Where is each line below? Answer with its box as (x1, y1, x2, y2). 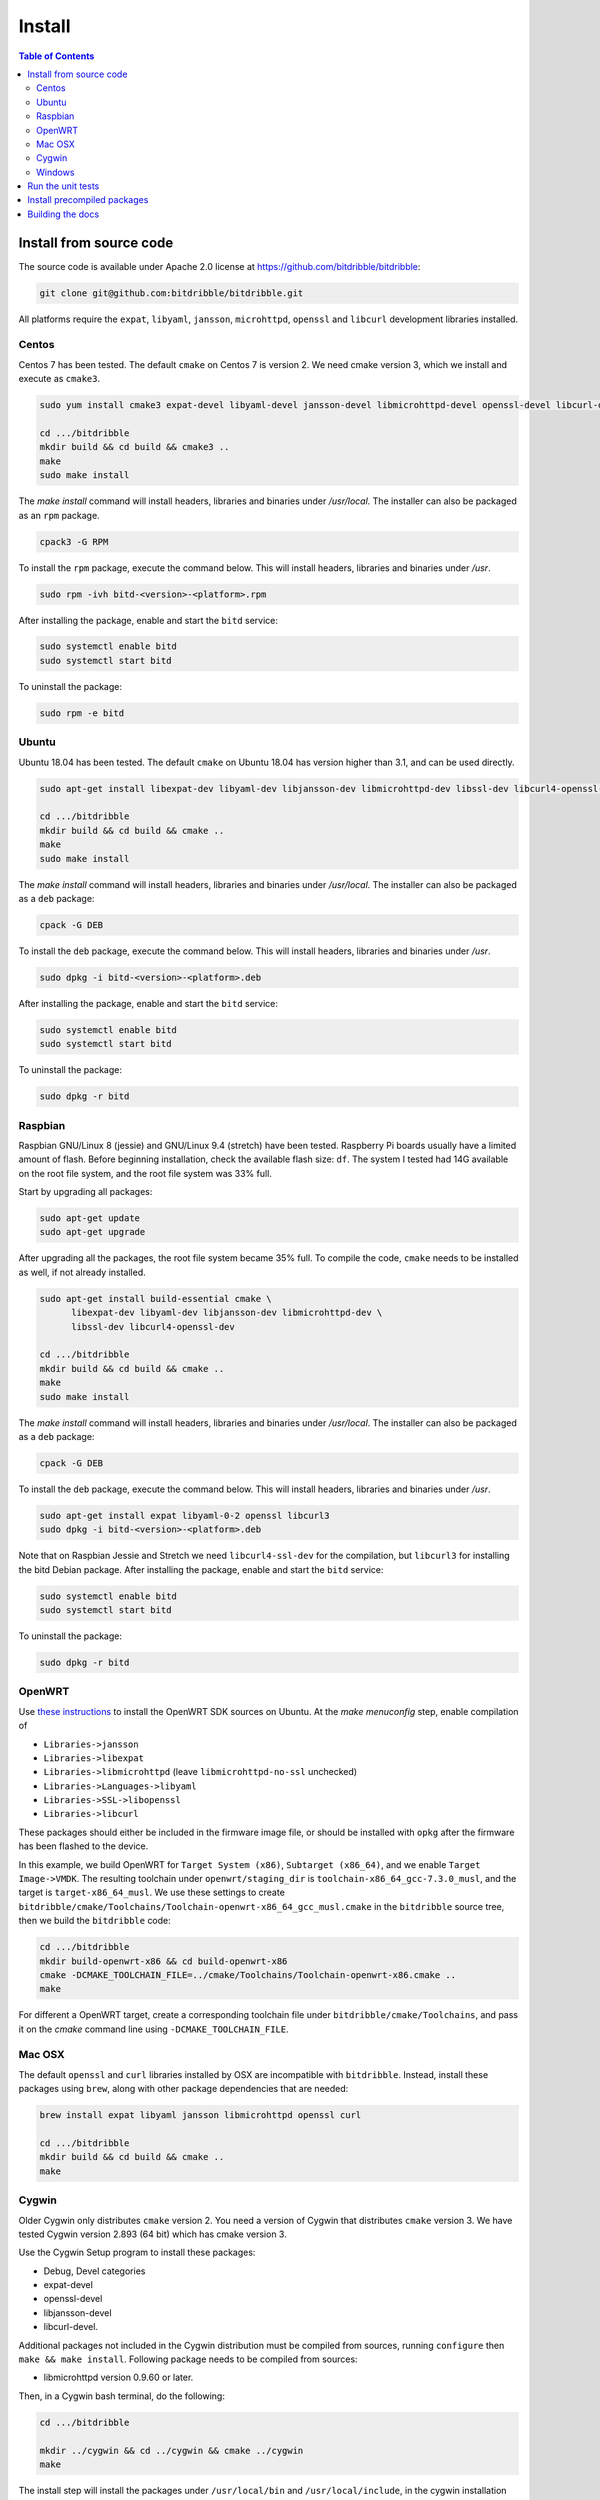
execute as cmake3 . (18, 373, 100, 385)
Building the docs (27, 208, 100, 220)
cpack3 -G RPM (39, 536, 109, 547)
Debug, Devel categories (43, 2265, 146, 2277)
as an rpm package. (18, 509, 100, 521)
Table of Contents (18, 50, 95, 62)
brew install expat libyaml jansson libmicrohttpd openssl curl (39, 2110, 362, 2121)
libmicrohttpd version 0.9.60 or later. (43, 2371, 194, 2384)
